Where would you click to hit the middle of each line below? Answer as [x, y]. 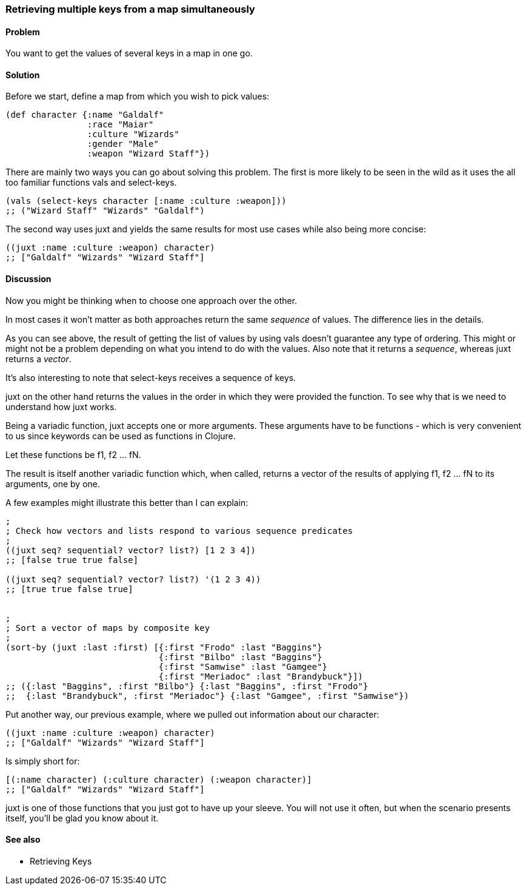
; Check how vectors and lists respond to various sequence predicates [179, 531]
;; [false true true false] [72, 560]
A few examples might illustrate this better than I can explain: [127, 502]
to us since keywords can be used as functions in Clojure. [121, 436]
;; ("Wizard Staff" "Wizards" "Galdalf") [105, 211]
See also [23, 840]
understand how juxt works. [61, 406]
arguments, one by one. [53, 484]
